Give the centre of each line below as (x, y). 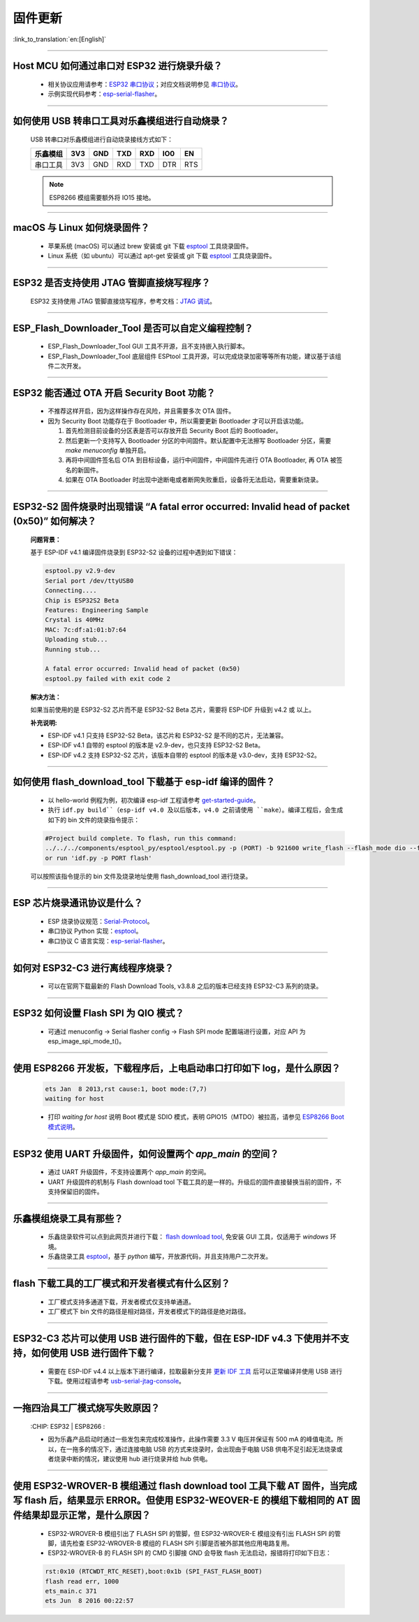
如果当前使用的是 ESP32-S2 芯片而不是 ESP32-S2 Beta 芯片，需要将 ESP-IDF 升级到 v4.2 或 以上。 (173, 710)
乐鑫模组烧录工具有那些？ (68, 1219)
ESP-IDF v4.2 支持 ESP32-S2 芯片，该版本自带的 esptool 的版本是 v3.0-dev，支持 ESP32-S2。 (184, 755)
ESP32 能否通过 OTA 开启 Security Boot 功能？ (114, 393)
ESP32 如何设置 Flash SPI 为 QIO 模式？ (98, 1014)
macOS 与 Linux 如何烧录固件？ (81, 228)
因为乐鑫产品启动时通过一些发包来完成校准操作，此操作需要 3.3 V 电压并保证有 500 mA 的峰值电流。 (192, 1439)
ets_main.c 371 (71, 1591)
